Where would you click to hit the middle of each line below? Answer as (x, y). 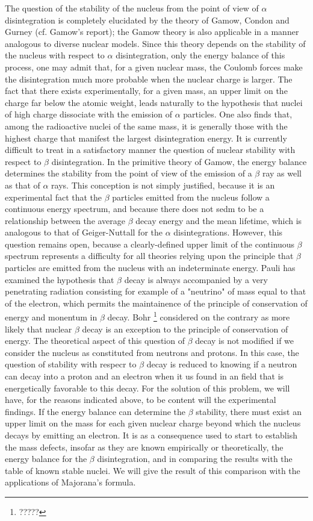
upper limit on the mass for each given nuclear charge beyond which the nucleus (153, 423)
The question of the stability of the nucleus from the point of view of (132, 8)
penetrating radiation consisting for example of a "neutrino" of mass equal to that (156, 291)
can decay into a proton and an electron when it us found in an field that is (144, 376)
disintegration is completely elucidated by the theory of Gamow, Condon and (147, 20)
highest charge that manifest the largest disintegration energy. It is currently (146, 138)
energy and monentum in (51, 317)
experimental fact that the (54, 197)
